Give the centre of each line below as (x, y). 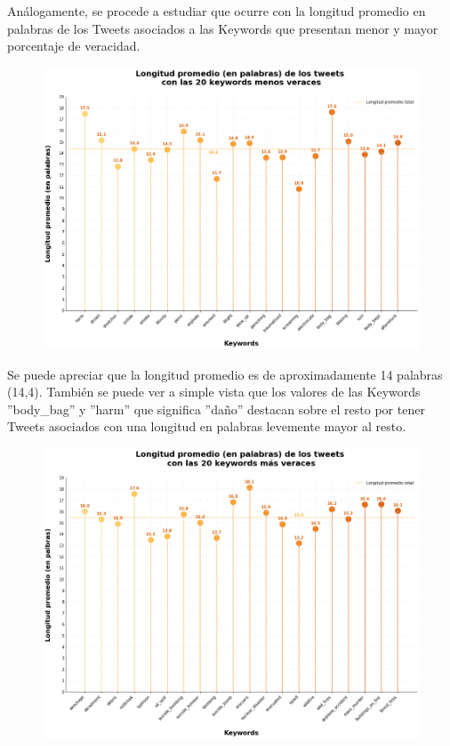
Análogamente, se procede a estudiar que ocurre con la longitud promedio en (217, 11)
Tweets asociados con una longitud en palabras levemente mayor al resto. (207, 426)
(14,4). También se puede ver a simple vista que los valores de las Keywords (214, 392)
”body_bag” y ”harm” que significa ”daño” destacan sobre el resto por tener (216, 409)
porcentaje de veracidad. (74, 46)
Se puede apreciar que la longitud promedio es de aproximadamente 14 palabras (225, 374)
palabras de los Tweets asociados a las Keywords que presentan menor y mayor (223, 28)
